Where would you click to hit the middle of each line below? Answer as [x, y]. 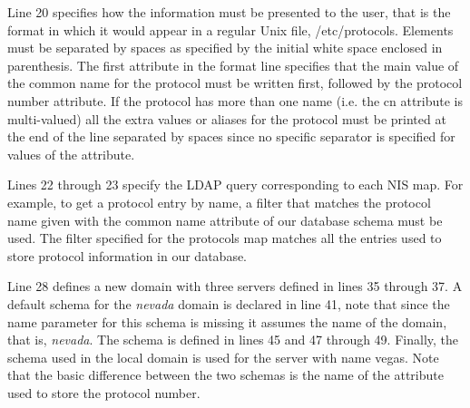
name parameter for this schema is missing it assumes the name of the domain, [227, 321]
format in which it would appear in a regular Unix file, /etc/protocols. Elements [230, 29]
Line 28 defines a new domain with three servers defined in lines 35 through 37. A [235, 286]
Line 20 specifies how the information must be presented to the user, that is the [229, 12]
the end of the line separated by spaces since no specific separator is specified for [231, 136]
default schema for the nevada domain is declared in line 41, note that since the [229, 303]
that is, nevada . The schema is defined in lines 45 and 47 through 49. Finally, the [233, 340]
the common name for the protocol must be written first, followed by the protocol [235, 83]
